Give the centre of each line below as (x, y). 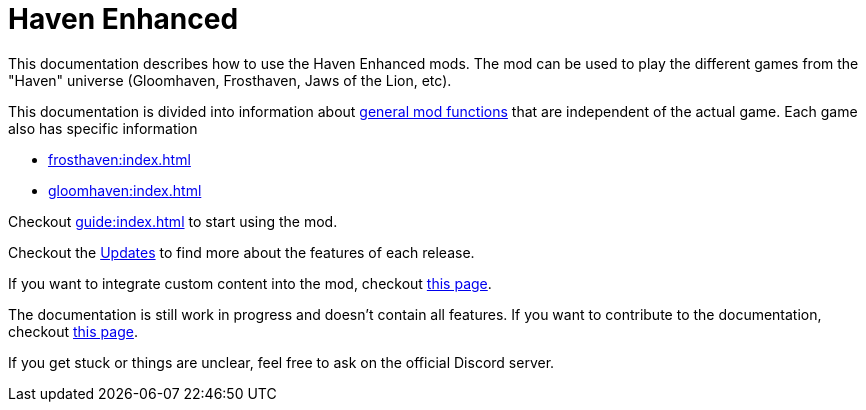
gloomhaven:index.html (125, 190)
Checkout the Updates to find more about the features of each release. (241, 252)
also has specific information (103, 128)
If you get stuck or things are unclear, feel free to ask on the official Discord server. (281, 362)
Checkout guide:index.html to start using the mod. (173, 221)
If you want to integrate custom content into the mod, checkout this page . (250, 283)
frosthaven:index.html (119, 159)
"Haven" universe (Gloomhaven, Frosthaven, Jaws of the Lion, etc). (230, 80)
